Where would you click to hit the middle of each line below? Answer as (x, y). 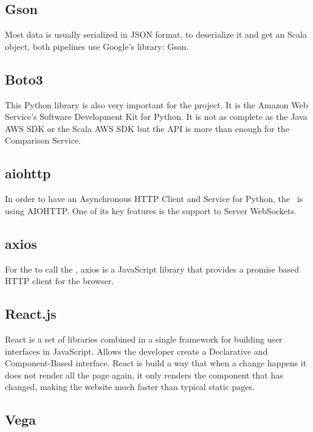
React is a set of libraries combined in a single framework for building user (144, 339)
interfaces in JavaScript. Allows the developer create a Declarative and (136, 351)
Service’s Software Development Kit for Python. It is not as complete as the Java (156, 117)
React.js (31, 314)
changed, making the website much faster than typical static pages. (130, 387)
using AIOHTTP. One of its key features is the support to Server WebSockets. (151, 210)
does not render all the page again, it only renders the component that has (144, 375)
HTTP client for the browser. (60, 281)
